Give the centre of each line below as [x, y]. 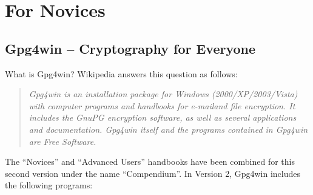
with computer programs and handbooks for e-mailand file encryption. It [162, 105]
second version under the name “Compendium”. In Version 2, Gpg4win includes [153, 173]
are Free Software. [62, 141]
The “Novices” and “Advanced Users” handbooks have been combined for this [150, 161]
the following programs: [49, 185]
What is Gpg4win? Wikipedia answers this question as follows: [121, 73]
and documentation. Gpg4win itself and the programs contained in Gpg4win [168, 129]
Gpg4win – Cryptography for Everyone [130, 48]
